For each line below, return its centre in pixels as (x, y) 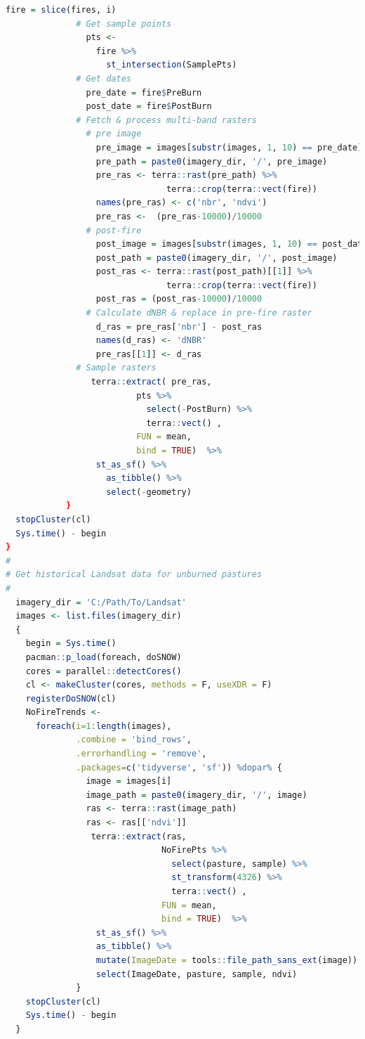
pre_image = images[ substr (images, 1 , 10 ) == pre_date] (229, 147)
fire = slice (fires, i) (61, 10)
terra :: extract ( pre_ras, (151, 382)
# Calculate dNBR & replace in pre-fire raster (199, 313)
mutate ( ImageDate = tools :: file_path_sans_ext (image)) (227, 960)
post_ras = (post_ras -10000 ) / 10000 (179, 299)
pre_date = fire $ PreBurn (144, 92)
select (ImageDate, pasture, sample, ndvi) (197, 974)
